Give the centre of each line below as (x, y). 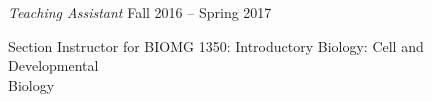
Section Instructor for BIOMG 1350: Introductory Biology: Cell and (216, 45)
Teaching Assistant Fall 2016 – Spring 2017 (140, 12)
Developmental (53, 65)
